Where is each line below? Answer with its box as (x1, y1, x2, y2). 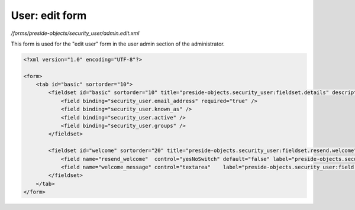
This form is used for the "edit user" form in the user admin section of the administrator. (11, 40, 225, 47)
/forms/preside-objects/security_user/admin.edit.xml (11, 30, 140, 37)
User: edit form (11, 9, 87, 22)
